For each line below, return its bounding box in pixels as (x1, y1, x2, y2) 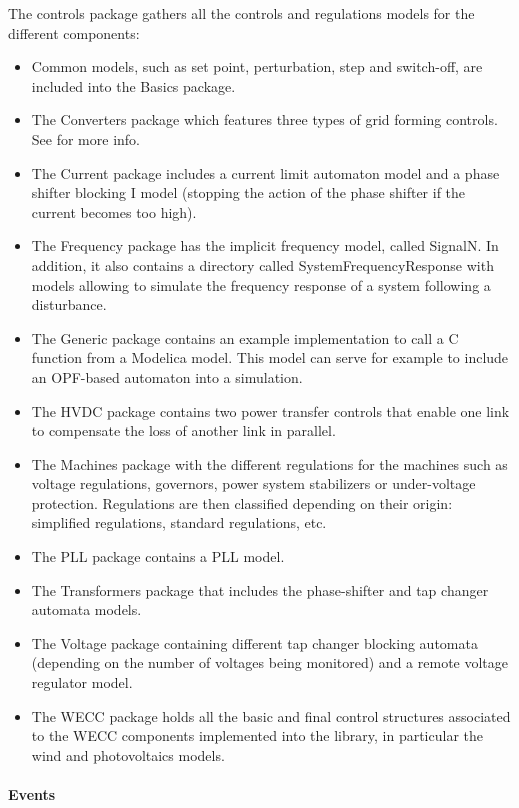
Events (8, 784, 56, 804)
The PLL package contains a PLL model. (31, 546, 285, 567)
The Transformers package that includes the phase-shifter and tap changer (31, 579, 489, 600)
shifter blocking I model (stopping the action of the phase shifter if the (31, 182, 466, 203)
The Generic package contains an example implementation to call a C (31, 327, 459, 348)
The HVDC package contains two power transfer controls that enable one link (31, 400, 510, 421)
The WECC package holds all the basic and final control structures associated (31, 705, 511, 726)
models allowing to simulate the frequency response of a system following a (31, 274, 491, 295)
